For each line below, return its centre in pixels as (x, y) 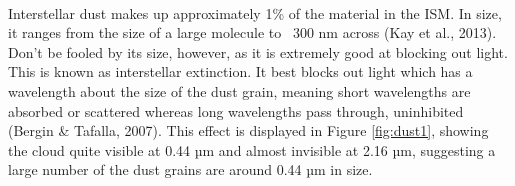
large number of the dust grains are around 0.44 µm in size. (190, 169)
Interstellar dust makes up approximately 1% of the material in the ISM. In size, (255, 12)
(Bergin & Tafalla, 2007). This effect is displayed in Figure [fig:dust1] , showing (248, 130)
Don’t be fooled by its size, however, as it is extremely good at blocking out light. (258, 51)
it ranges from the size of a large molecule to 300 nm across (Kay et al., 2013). (252, 32)
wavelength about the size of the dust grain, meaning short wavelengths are (239, 90)
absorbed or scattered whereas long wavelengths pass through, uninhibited (236, 110)
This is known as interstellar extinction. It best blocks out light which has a (240, 71)
